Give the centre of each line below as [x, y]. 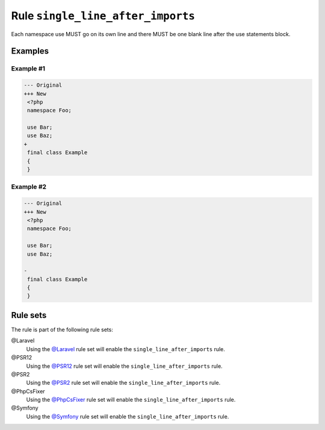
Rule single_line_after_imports [103, 16]
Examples [30, 51]
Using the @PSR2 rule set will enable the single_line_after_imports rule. [123, 383]
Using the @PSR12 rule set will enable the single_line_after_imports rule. [124, 366]
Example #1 [28, 69]
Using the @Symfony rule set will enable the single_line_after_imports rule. [128, 416]
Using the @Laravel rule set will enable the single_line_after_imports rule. [126, 349]
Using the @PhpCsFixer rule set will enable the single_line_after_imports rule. [131, 400]
